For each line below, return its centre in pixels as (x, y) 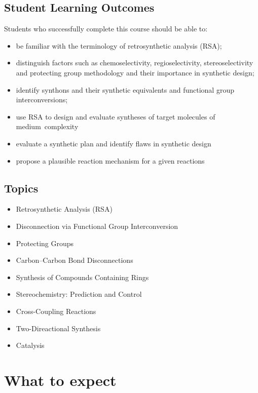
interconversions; (42, 100)
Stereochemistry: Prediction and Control (79, 294)
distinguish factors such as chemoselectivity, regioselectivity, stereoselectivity (135, 63)
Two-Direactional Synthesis (58, 328)
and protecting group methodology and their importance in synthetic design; (135, 72)
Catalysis (30, 345)
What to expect (60, 380)
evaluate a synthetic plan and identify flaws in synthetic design (114, 143)
